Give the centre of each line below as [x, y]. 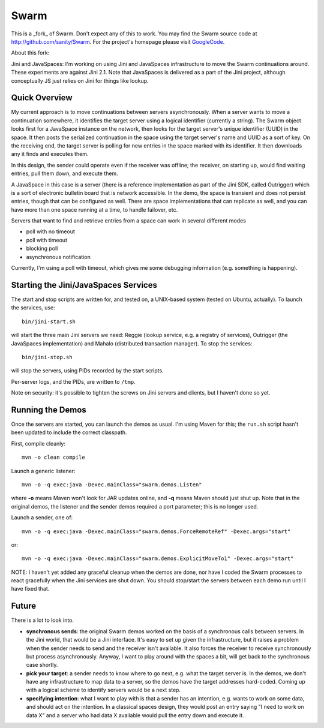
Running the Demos [49, 410]
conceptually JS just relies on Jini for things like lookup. [80, 80]
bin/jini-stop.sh [47, 357]
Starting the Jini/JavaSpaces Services [84, 285]
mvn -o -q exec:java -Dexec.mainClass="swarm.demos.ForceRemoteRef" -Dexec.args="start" [156, 531]
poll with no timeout [50, 231]
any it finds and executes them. [50, 154]
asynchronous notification [58, 257]
